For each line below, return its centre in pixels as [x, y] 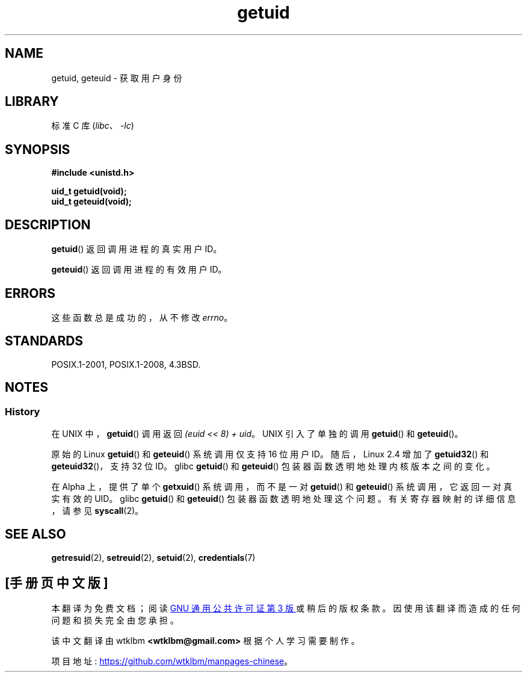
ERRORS [30, 293]
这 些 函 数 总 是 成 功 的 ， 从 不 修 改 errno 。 [142, 317]
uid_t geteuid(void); [91, 202]
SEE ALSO [35, 534]
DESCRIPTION [48, 224]
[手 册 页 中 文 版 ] [57, 583]
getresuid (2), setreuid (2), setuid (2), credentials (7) [153, 557]
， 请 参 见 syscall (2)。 [97, 511]
